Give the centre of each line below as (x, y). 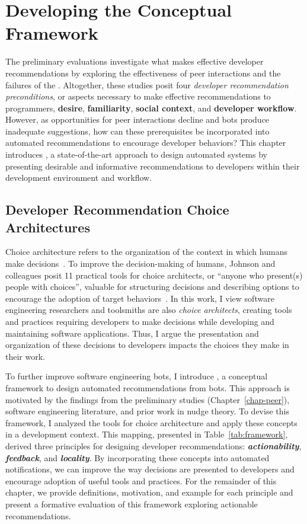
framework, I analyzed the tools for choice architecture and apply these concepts (151, 422)
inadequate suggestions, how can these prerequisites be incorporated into (137, 131)
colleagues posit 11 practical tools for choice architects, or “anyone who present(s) (154, 275)
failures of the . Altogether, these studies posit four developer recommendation (147, 84)
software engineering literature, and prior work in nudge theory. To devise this (147, 411)
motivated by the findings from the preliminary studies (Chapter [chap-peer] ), (148, 399)
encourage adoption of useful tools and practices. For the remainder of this (141, 480)
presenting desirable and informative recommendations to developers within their (153, 166)
